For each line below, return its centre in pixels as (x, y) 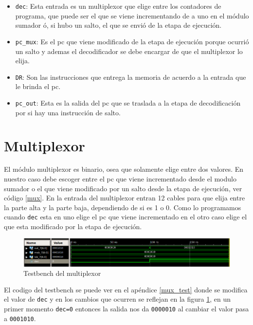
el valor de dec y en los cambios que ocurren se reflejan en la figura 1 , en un (117, 299)
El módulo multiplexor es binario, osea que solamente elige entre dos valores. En (124, 169)
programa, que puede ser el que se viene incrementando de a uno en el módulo (132, 15)
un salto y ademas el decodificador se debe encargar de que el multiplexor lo (129, 51)
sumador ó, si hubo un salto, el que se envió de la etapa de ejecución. (118, 25)
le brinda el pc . (38, 86)
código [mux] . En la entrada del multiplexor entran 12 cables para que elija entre (125, 198)
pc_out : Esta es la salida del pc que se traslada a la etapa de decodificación (128, 102)
